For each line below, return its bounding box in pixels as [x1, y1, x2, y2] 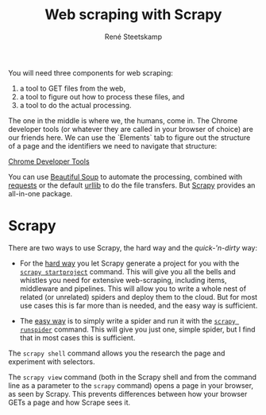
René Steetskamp [104, 32, 163, 41]
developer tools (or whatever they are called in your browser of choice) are [8, 124, 254, 134]
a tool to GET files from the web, [19, 83, 125, 93]
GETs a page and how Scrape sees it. [8, 398, 131, 407]
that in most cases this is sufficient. [19, 332, 136, 343]
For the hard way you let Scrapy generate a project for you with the [19, 258, 240, 268]
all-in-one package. [8, 188, 73, 198]
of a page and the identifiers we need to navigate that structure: [8, 141, 218, 150]
